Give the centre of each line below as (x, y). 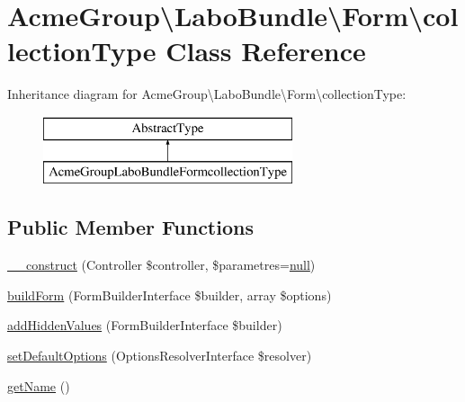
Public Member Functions (130, 227)
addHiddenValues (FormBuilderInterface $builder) (145, 325)
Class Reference (266, 51)
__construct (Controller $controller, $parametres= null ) (161, 265)
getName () (39, 385)
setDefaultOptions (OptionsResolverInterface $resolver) (160, 356)
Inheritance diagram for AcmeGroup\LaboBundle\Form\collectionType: (207, 94)
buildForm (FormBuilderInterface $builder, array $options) (170, 295)
